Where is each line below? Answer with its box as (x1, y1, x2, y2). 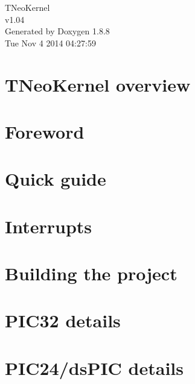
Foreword (5, 119, 85, 143)
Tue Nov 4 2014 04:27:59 (5, 36, 96, 49)
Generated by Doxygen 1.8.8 (5, 25, 110, 37)
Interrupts (5, 213, 92, 238)
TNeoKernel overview (5, 72, 191, 96)
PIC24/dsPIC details (5, 355, 184, 380)
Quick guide (5, 166, 106, 191)
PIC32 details (5, 308, 121, 333)
